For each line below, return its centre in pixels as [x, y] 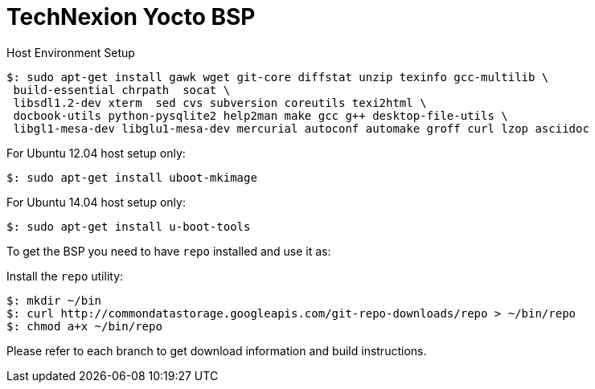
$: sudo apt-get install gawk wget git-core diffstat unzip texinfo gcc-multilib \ [278, 77]
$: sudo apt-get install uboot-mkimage [132, 177]
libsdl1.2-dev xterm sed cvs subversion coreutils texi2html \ [220, 102]
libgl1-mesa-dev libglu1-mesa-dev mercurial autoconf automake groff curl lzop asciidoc [301, 128]
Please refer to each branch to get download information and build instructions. [217, 350]
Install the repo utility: [65, 276]
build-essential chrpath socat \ [122, 90]
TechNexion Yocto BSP [131, 17]
